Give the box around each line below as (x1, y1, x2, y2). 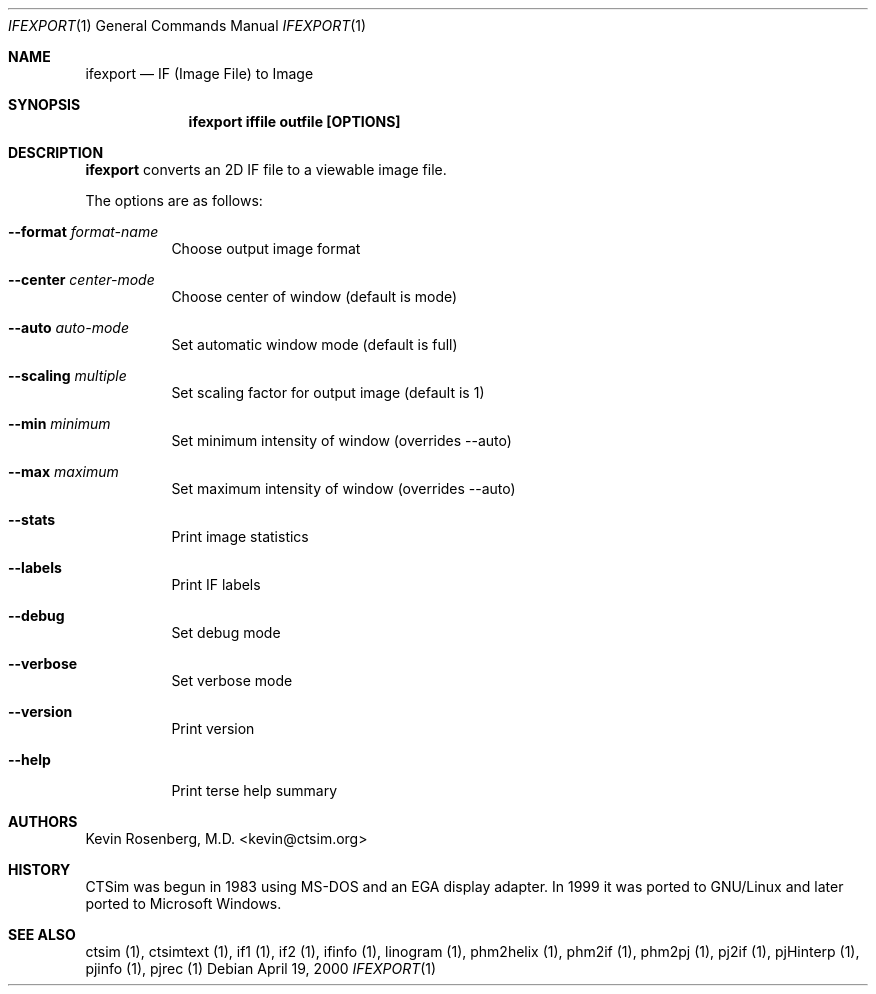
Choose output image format (171, 240, 361, 257)
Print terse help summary (171, 782, 338, 799)
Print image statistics (171, 528, 309, 545)
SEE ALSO (8, 926, 76, 943)
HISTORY (8, 861, 71, 878)
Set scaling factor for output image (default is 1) (171, 384, 485, 401)
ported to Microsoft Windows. (85, 895, 282, 912)
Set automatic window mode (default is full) (171, 336, 458, 353)
